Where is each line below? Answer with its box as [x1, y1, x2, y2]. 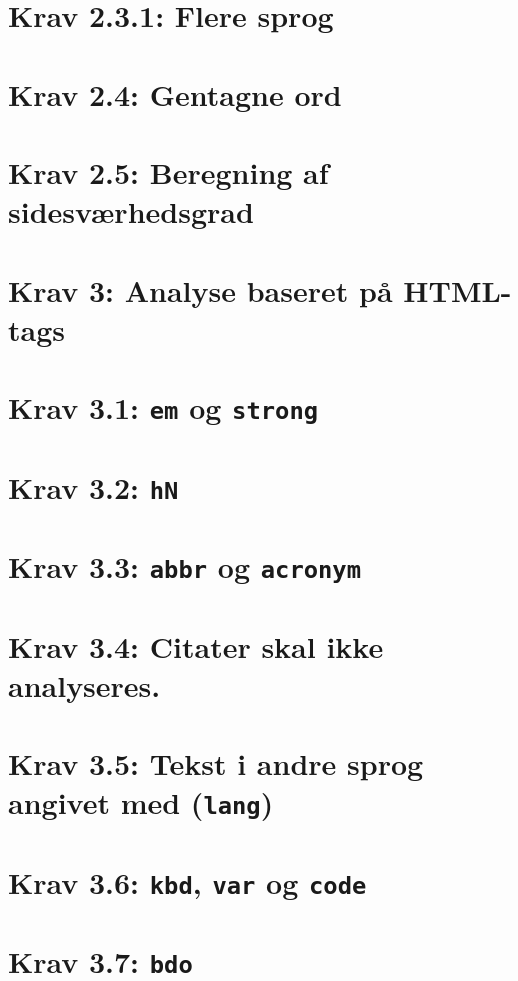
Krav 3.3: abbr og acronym [8, 546, 362, 587]
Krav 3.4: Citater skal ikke [8, 625, 384, 666]
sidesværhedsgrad [8, 191, 254, 232]
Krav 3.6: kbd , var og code [8, 861, 367, 902]
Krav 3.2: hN [8, 466, 179, 507]
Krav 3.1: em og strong [8, 387, 319, 428]
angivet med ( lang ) [8, 782, 274, 823]
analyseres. [8, 664, 161, 705]
